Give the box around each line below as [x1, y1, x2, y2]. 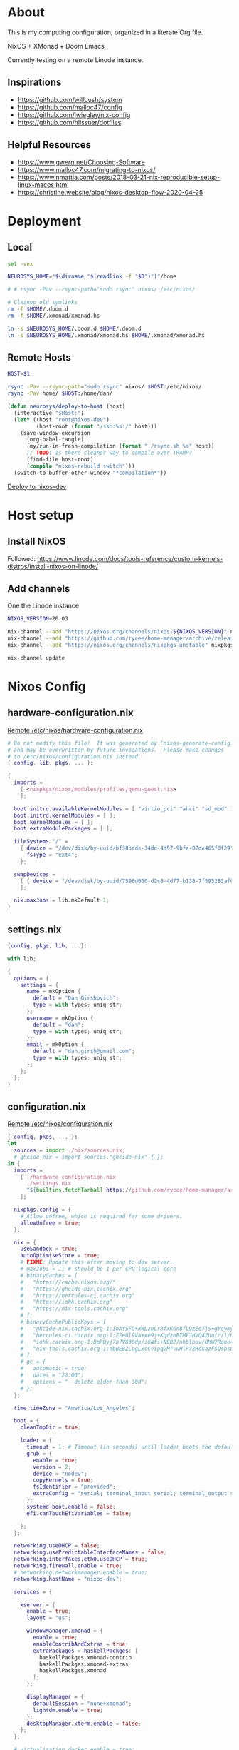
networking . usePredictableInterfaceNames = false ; [14, 1549, 167, 1557]
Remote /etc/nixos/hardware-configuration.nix [7, 725, 144, 734]
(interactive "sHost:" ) [14, 409, 84, 416]
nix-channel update [7, 654, 65, 661]
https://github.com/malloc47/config [17, 103, 122, 111]
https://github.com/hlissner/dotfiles [17, 118, 122, 126]
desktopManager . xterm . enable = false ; [26, 1720, 142, 1727]
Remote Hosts [7, 351, 71, 363]
